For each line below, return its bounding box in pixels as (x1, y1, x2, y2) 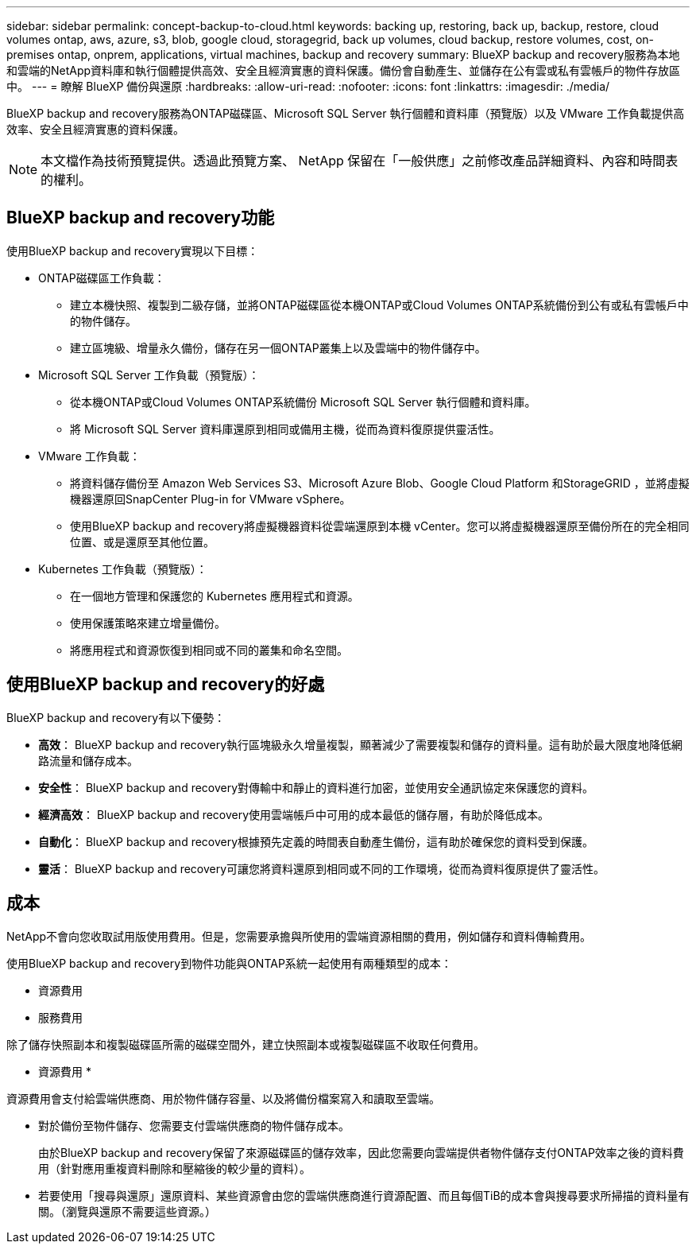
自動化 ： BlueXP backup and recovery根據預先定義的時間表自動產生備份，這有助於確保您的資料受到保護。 (38, 834, 594, 848)
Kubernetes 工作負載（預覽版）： (38, 561, 207, 576)
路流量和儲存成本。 (38, 753, 138, 767)
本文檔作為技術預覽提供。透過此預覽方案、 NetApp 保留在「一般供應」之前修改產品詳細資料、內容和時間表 (41, 153, 679, 169)
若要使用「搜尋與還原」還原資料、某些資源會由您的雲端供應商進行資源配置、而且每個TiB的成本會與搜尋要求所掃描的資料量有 (38, 1188, 690, 1202)
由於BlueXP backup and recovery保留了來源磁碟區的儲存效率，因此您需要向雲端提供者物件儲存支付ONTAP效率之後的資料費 (38, 1145, 684, 1159)
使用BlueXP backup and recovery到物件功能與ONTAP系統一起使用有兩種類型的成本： (6, 956, 452, 970)
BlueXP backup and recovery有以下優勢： (6, 710, 226, 724)
